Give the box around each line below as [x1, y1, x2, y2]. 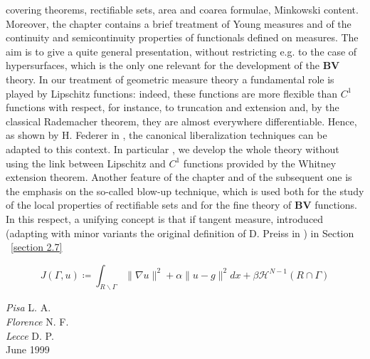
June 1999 [6, 342, 50, 357]
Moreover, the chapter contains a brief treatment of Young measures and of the [6, 16, 351, 31]
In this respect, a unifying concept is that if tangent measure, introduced [6, 211, 324, 226]
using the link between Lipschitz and [6, 155, 166, 170]
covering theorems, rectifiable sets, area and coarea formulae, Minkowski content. [6, 2, 359, 16]
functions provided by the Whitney [183, 155, 337, 170]
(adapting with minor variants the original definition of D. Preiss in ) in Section [6, 225, 354, 240]
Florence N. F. [6, 314, 69, 329]
